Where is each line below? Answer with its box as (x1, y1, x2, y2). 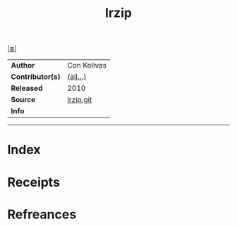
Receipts (7, 174, 60, 190)
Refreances (7, 206, 77, 222)
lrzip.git (66, 95, 92, 105)
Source (11, 95, 36, 105)
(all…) (66, 72, 87, 82)
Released (11, 83, 43, 93)
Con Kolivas (66, 61, 107, 70)
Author (11, 61, 35, 70)
